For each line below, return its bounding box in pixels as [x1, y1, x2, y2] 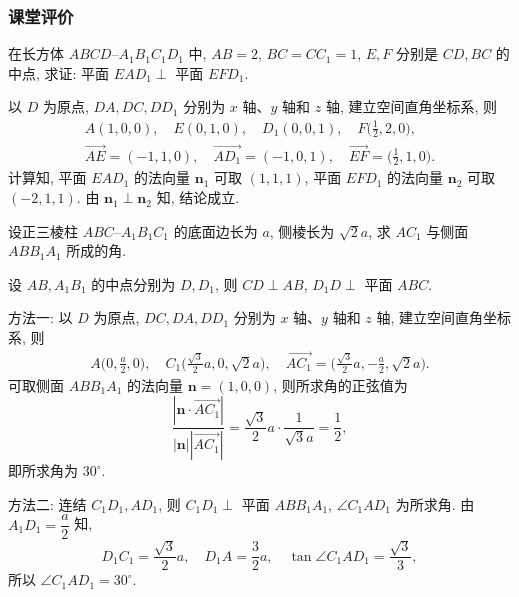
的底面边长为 [173, 220, 258, 241]
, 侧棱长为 [269, 220, 335, 241]
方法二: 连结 [8, 493, 87, 514]
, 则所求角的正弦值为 [273, 374, 408, 395]
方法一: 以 [8, 307, 73, 328]
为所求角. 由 [395, 493, 475, 514]
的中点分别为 [91, 273, 176, 294]
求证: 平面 [44, 62, 110, 83]
